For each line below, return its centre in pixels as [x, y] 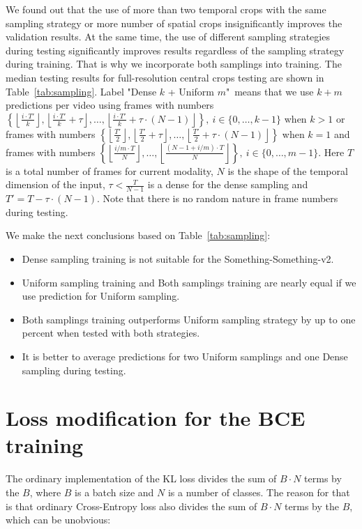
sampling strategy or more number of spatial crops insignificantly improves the [174, 23]
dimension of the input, [55, 184]
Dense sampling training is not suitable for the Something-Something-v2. [178, 258]
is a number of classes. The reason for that [259, 492]
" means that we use [270, 91]
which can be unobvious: [58, 520]
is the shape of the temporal [288, 170]
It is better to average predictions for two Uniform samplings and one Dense [185, 356]
